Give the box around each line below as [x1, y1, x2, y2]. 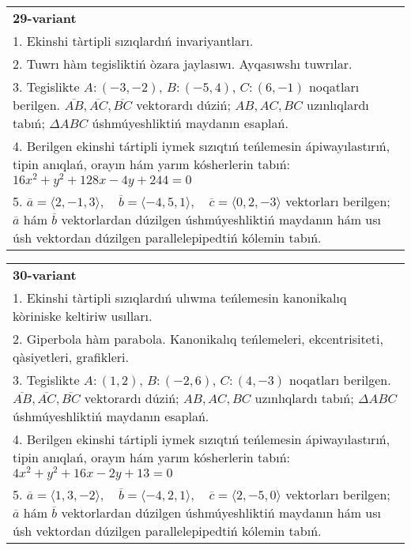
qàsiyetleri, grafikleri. [13, 347, 129, 366]
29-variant [13, 9, 77, 27]
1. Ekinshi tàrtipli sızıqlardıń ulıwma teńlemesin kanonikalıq [13, 288, 347, 307]
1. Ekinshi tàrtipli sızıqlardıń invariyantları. [13, 32, 254, 50]
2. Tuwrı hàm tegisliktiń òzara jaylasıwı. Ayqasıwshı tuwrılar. [13, 55, 353, 73]
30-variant [13, 265, 77, 284]
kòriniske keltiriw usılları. [13, 306, 153, 325]
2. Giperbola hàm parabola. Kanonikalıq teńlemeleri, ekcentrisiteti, [13, 329, 383, 348]
